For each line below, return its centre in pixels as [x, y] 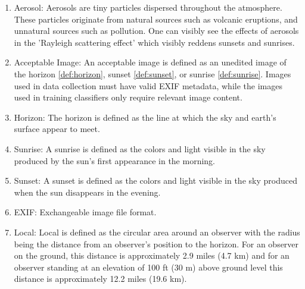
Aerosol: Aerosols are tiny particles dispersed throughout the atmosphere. [148, 7]
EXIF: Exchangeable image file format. [85, 212]
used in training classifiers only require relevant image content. [128, 97]
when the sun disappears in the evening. [87, 192]
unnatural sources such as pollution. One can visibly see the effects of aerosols [156, 31]
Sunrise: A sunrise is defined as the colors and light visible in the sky [140, 148]
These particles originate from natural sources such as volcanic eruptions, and [156, 19]
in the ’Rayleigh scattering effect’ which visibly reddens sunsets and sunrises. [154, 42]
